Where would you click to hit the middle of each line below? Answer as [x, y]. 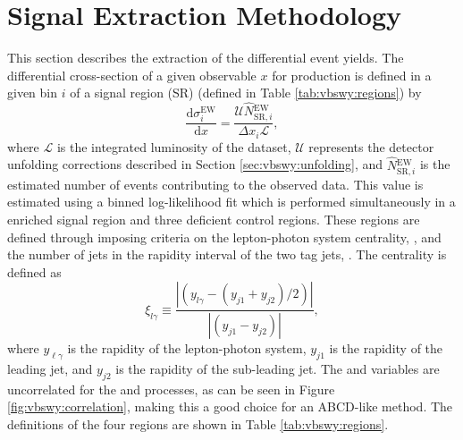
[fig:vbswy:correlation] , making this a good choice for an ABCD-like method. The [230, 406]
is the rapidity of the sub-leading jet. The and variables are [278, 368]
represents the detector [371, 146]
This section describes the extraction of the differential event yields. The [206, 58]
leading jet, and [50, 368]
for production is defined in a [352, 75]
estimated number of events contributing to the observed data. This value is [215, 184]
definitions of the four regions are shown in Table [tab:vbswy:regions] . [198, 423]
